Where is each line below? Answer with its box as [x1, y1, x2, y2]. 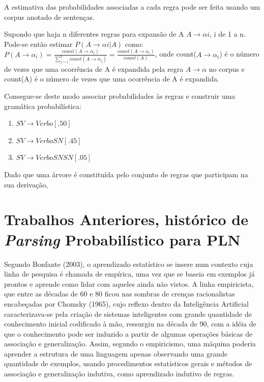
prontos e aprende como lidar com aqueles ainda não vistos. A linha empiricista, [4, 278, 254, 289]
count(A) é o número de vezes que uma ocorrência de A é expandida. [4, 73, 219, 84]
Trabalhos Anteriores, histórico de [4, 209, 248, 230]
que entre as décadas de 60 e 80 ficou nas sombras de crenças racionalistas [4, 288, 235, 299]
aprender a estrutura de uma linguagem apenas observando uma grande [4, 348, 228, 359]
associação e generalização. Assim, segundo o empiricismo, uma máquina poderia [4, 338, 256, 349]
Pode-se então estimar [4, 38, 73, 49]
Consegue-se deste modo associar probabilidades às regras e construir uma [4, 91, 236, 101]
